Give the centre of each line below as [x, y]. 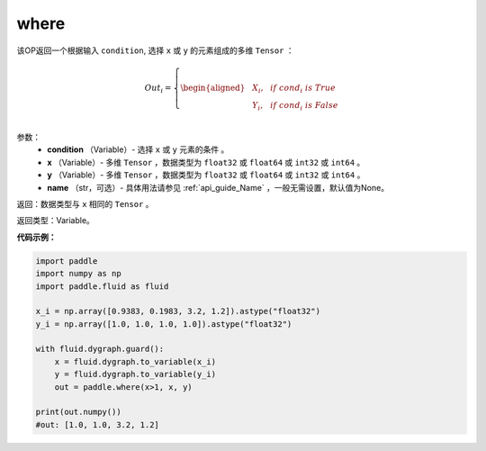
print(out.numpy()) [78, 412]
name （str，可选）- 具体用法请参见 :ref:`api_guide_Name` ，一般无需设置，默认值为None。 [218, 187]
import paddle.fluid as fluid [102, 286]
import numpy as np [78, 274]
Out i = [158, 88]
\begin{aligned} [213, 87]
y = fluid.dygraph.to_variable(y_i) [135, 374]
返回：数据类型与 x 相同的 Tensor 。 [85, 203]
